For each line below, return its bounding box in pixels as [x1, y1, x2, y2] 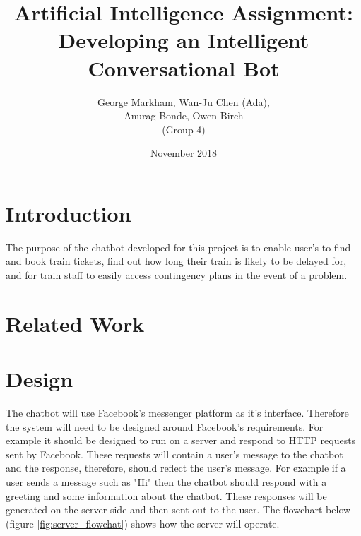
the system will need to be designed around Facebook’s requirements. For [6, 419, 324, 434]
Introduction [6, 198, 131, 227]
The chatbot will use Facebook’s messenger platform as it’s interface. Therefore [6, 405, 349, 420]
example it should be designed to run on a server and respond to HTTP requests [6, 433, 356, 448]
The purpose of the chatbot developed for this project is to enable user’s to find [6, 239, 351, 254]
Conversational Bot [88, 53, 280, 82]
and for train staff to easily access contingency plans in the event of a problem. [6, 268, 348, 282]
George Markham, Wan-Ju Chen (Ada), [97, 94, 270, 109]
